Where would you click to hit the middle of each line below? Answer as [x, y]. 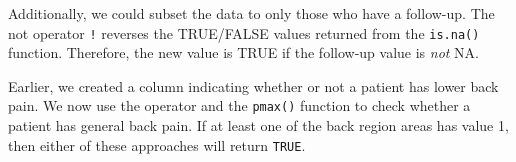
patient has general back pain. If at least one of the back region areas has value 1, [258, 125]
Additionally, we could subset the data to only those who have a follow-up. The [251, 13]
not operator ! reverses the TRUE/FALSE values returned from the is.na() [244, 32]
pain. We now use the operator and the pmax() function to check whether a [239, 105]
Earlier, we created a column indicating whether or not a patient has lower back [253, 85]
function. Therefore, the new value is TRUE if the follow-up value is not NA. [244, 52]
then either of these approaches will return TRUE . [157, 144]
